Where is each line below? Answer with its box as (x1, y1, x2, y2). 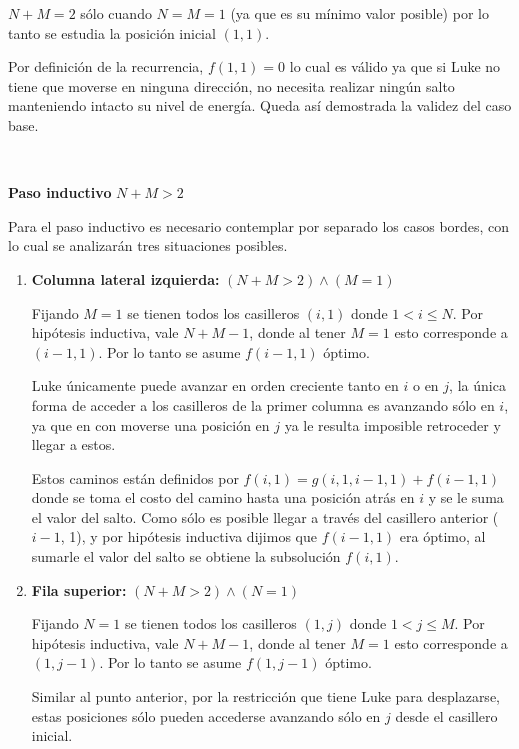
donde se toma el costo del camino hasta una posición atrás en (31, 487, 415, 508)
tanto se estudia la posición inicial (8, 22, 216, 43)
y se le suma (428, 487, 504, 508)
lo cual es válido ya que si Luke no (289, 56, 501, 77)
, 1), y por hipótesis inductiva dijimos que (60, 526, 317, 547)
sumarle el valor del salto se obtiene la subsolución (31, 546, 341, 567)
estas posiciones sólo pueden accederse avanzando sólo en (31, 705, 381, 726)
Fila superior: (31, 579, 127, 600)
